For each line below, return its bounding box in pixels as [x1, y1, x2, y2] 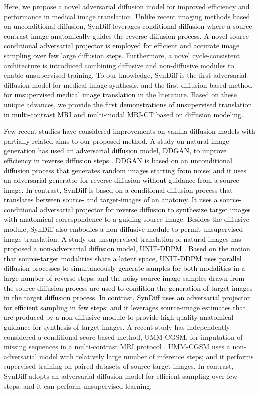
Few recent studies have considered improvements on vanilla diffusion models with [4, 126, 255, 136]
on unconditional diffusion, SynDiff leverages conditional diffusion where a [4, 21, 231, 31]
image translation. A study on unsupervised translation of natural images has [4, 233, 241, 244]
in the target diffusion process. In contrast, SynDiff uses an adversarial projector [4, 292, 250, 303]
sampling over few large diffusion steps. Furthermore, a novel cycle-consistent [4, 50, 240, 60]
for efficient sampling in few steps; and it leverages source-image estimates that [4, 302, 246, 312]
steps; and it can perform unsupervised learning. [4, 380, 152, 391]
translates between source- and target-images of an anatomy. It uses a [4, 194, 218, 205]
